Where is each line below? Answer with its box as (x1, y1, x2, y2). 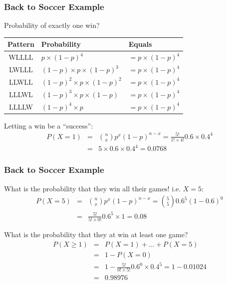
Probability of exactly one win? (4, 20, 100, 30)
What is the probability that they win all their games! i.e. (4, 183, 181, 193)
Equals (128, 39, 152, 49)
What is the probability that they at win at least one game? (4, 229, 188, 239)
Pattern (7, 39, 34, 49)
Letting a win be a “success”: (4, 120, 93, 131)
